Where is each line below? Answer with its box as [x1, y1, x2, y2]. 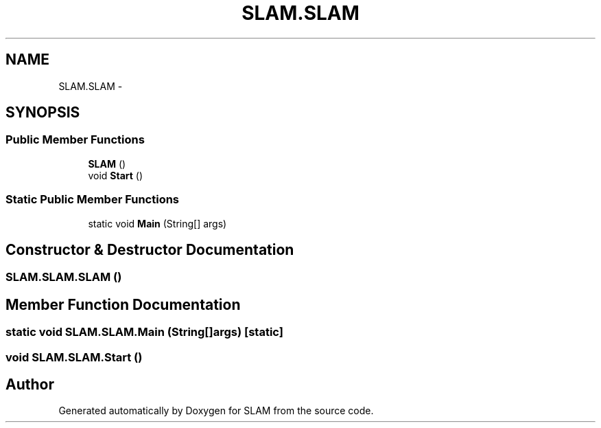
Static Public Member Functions [5, 192, 180, 207]
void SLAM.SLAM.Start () [5, 350, 143, 364]
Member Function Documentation [5, 295, 241, 313]
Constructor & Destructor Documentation [5, 240, 294, 258]
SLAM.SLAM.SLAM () [5, 270, 122, 284]
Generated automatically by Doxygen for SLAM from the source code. [58, 405, 374, 417]
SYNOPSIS [5, 104, 80, 122]
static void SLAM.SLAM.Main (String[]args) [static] [5, 325, 283, 339]
